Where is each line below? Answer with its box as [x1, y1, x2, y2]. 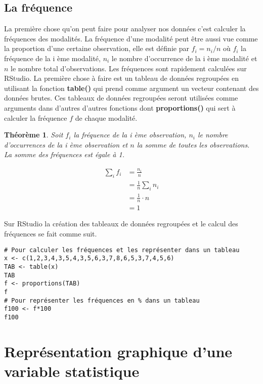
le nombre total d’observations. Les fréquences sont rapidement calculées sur [11, 63, 247, 73]
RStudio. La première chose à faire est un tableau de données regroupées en [4, 73, 239, 83]
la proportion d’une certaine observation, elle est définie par [4, 43, 189, 54]
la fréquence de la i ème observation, [73, 129, 187, 140]
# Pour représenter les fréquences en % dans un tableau [4, 297, 200, 304]
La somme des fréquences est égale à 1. [4, 149, 124, 160]
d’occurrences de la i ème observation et [4, 139, 128, 150]
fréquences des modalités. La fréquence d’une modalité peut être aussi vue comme [4, 33, 258, 43]
